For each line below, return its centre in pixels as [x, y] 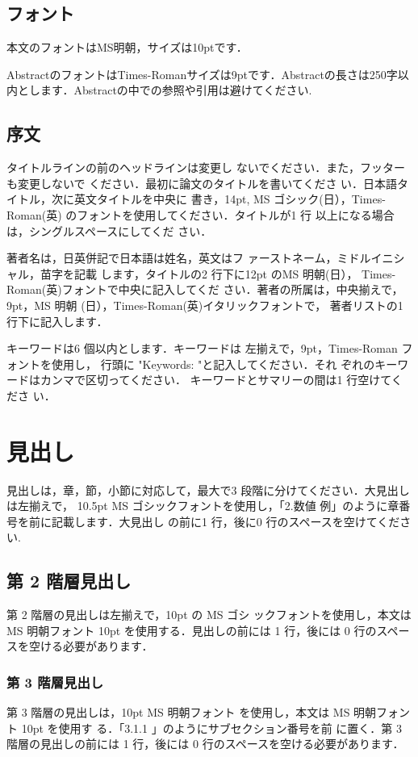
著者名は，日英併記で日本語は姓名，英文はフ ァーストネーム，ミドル [189, 258]
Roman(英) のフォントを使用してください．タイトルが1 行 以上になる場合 [201, 214]
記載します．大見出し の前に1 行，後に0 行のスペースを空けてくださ [231, 521]
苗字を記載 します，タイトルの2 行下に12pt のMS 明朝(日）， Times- [218, 273]
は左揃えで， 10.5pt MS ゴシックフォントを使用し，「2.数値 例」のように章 [203, 506]
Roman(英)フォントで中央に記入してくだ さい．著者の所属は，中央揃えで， [205, 289]
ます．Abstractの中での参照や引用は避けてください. [176, 90]
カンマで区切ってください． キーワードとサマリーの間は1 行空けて [215, 380]
